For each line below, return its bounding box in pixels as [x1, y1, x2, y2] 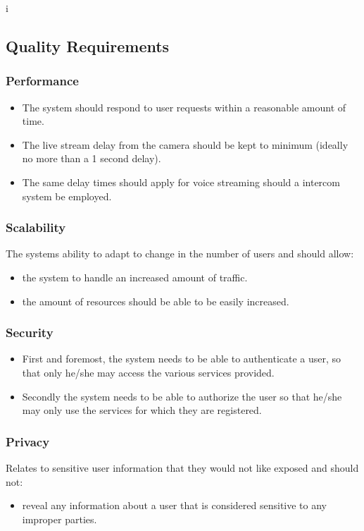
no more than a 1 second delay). [22, 151, 161, 166]
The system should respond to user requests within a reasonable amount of [22, 99, 346, 114]
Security [6, 324, 54, 341]
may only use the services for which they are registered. [22, 403, 262, 417]
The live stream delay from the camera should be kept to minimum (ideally [22, 137, 349, 152]
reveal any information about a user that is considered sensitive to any [22, 498, 327, 513]
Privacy [6, 432, 50, 450]
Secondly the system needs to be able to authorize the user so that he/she [22, 389, 342, 403]
